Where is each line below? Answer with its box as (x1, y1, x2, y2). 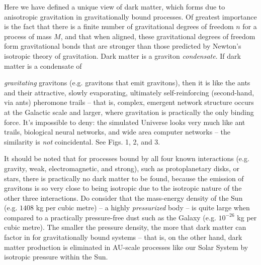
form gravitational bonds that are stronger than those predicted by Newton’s (4, 41, 241, 51)
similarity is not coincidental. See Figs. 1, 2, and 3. (4, 136, 160, 147)
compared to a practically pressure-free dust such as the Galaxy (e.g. (4, 212, 216, 222)
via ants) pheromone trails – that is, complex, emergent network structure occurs (4, 97, 254, 107)
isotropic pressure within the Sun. (4, 251, 108, 262)
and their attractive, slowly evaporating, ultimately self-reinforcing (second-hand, (4, 87, 254, 97)
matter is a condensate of (4, 60, 82, 71)
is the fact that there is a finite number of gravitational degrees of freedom (4, 21, 234, 32)
